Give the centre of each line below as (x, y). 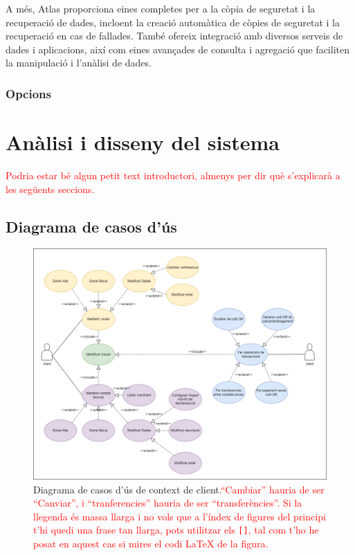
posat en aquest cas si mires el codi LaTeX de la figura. (151, 544)
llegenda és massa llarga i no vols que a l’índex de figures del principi (180, 516)
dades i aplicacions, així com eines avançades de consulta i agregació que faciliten (177, 49)
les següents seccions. (50, 189)
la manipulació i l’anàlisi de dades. (79, 63)
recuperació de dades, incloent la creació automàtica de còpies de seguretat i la (173, 22)
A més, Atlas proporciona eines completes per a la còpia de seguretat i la (161, 8)
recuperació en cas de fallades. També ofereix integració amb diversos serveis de (174, 36)
